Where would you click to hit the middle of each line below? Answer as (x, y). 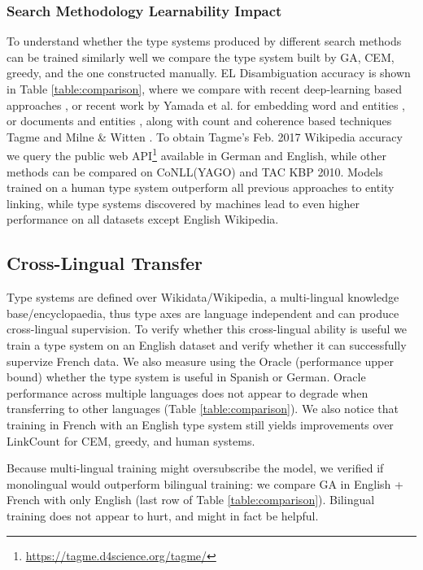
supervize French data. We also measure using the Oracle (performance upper (200, 361)
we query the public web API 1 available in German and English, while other (196, 154)
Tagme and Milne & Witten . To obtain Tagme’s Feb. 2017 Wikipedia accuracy (205, 136)
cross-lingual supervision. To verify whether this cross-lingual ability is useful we (207, 329)
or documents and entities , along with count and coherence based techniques (199, 121)
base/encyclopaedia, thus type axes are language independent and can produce (203, 313)
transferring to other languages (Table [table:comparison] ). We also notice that (203, 409)
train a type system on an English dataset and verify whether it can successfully (207, 344)
